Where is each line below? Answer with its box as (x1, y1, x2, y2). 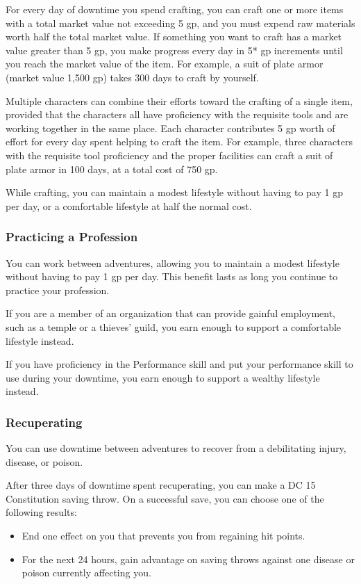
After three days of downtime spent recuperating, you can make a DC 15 (6, 478, 316, 492)
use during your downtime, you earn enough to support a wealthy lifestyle (6, 370, 320, 384)
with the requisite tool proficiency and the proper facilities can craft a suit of (6, 147, 333, 162)
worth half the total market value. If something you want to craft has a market (6, 29, 342, 44)
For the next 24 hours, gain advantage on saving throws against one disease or (22, 551, 355, 566)
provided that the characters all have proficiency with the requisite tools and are (6, 107, 349, 122)
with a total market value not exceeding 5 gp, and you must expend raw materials (6, 15, 355, 30)
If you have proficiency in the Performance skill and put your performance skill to (6, 357, 353, 371)
